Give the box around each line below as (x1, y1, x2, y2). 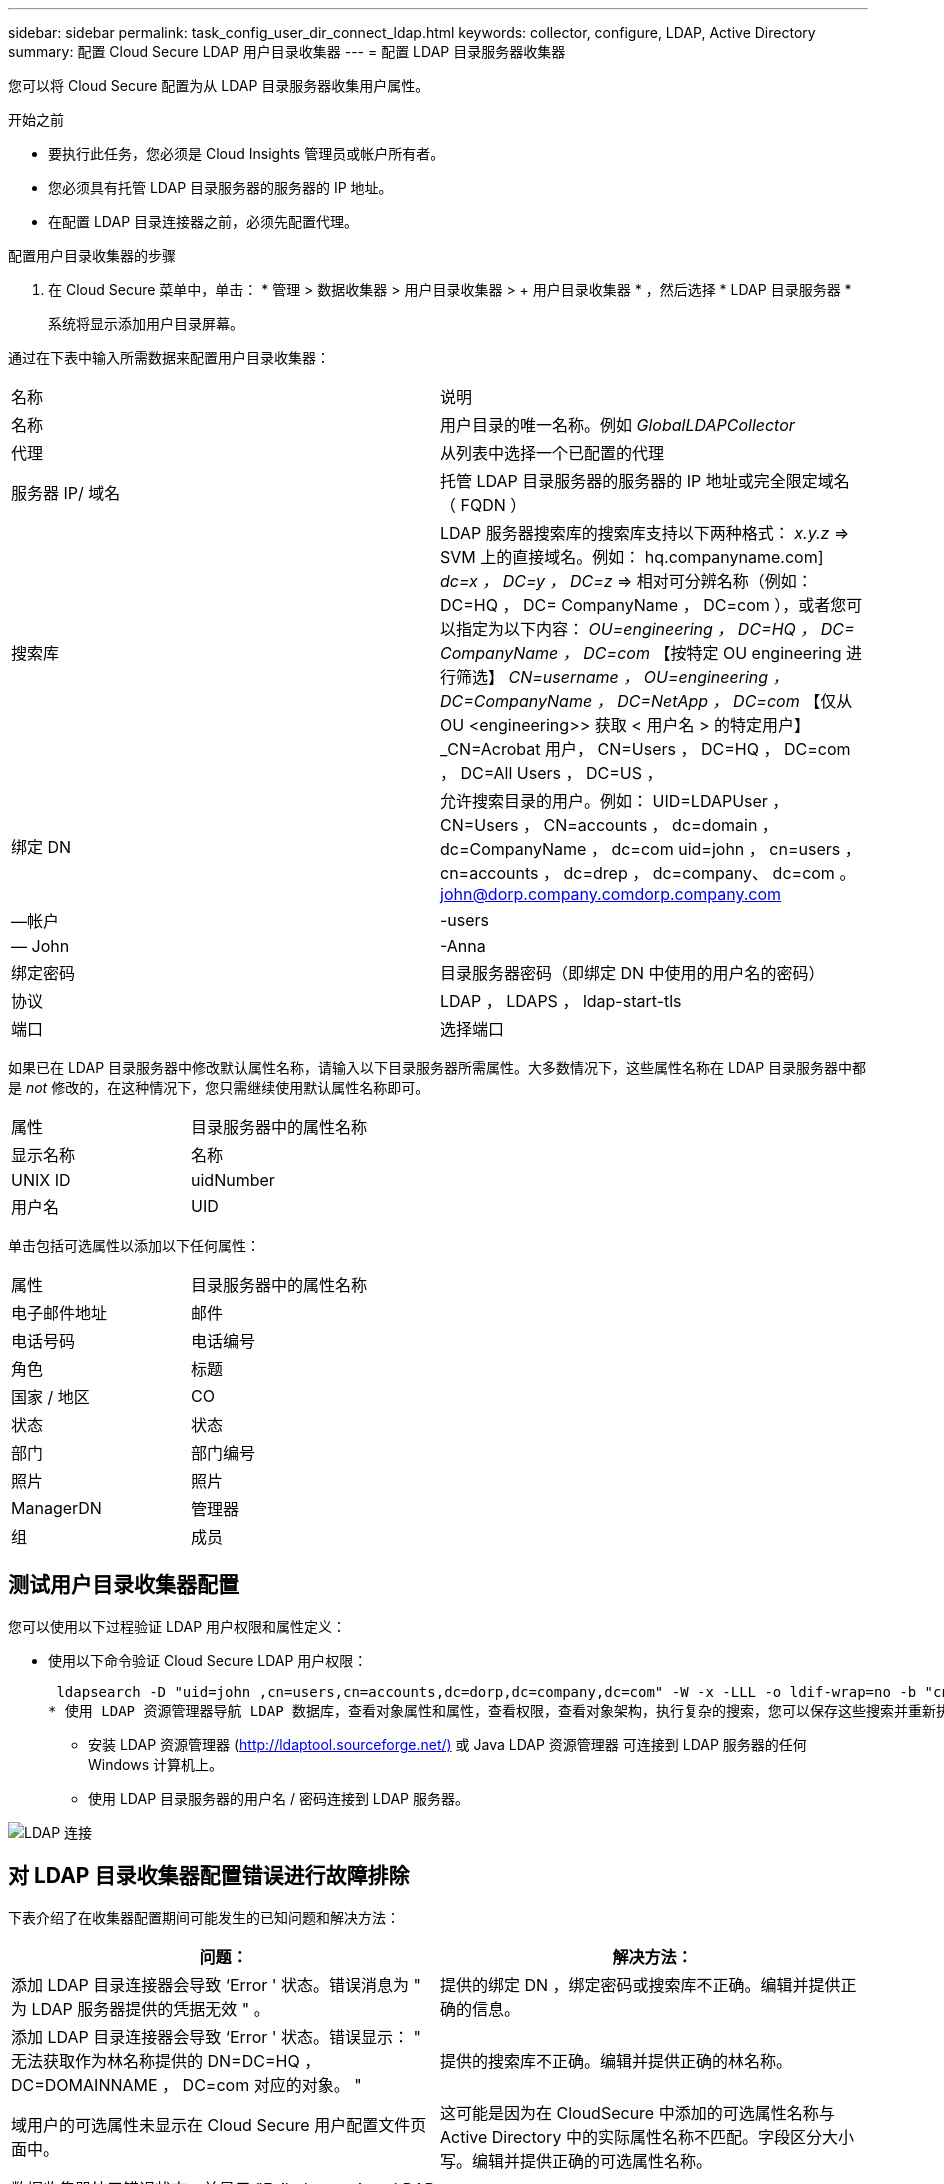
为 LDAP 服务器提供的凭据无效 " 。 (11, 1998, 270, 2019)
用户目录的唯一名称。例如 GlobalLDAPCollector (440, 415, 795, 435)
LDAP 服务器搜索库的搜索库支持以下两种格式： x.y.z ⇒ (440, 523, 850, 543)
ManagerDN (11, 1498, 102, 1518)
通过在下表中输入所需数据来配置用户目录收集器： (8, 349, 330, 366)
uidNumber (191, 1170, 275, 1190)
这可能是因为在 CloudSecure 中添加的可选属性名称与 (440, 2102, 835, 2123)
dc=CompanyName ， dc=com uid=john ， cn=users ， (440, 839, 861, 859)
